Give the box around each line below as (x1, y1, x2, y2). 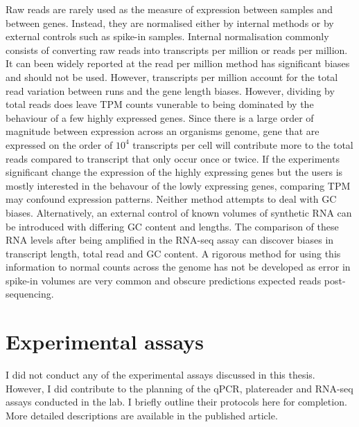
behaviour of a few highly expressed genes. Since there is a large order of (6, 110, 314, 125)
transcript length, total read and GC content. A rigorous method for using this (6, 246, 341, 260)
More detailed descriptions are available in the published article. (6, 408, 278, 422)
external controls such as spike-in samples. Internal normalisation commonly (6, 29, 329, 44)
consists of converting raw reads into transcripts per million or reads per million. (6, 42, 348, 57)
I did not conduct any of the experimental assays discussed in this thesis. (6, 367, 315, 382)
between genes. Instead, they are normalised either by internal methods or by (6, 15, 334, 30)
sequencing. (6, 287, 54, 301)
